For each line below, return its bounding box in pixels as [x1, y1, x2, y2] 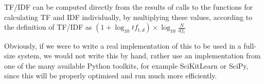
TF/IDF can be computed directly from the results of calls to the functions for [4, 2, 253, 12]
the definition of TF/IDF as [4, 22, 92, 32]
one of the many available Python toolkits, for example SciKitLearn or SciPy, [4, 60, 249, 71]
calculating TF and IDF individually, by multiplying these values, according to [4, 11, 253, 22]
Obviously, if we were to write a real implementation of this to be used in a [4, 40, 241, 51]
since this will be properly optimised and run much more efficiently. [4, 70, 217, 81]
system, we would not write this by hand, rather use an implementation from [17, 50, 261, 61]
